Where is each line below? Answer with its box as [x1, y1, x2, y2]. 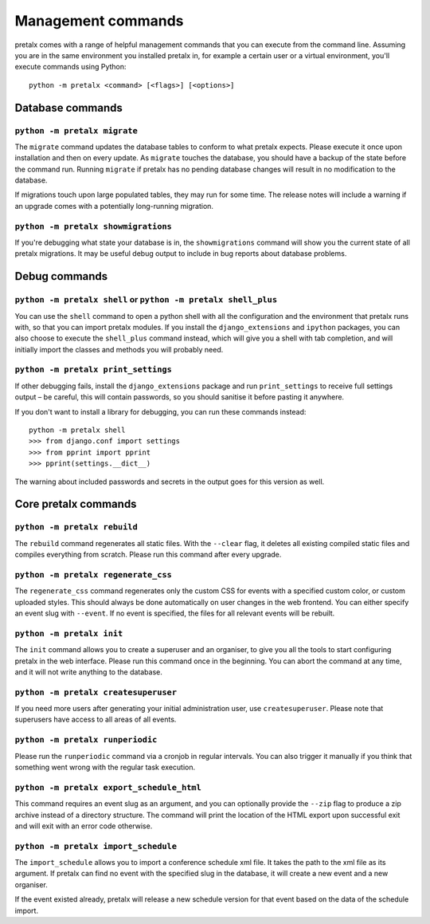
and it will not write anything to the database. [14, 666, 162, 677]
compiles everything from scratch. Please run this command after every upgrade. [14, 550, 282, 560]
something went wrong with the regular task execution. [14, 762, 196, 773]
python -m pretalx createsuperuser [14, 686, 178, 698]
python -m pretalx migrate [14, 125, 139, 136]
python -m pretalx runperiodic [14, 734, 158, 745]
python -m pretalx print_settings [14, 364, 173, 375]
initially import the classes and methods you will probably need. [14, 344, 224, 354]
